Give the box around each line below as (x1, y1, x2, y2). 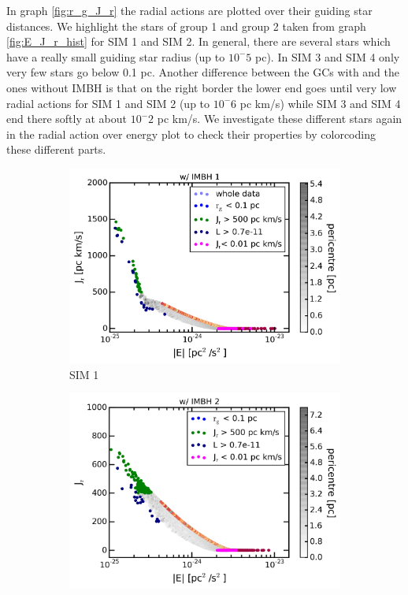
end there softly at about (6, 110, 127, 127)
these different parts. (6, 141, 106, 158)
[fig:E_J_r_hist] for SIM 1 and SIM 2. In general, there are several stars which (6, 33, 391, 50)
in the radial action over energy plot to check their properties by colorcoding (6, 125, 376, 142)
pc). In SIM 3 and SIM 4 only (254, 48, 400, 65)
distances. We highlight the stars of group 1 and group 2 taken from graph (6, 17, 366, 34)
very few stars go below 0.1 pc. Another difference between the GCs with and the (6, 64, 400, 80)
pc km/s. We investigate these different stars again (157, 110, 402, 127)
